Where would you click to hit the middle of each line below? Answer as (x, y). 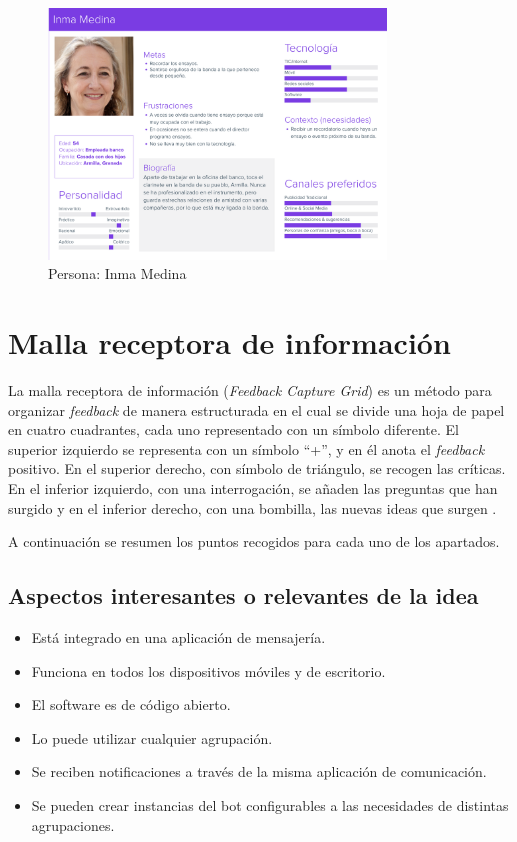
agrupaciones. (73, 824)
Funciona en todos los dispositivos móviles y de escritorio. (208, 670)
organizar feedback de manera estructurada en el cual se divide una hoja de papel (256, 409)
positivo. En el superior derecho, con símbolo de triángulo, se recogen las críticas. (257, 468)
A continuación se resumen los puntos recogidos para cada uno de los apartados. (254, 541)
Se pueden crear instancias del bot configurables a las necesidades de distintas (270, 804)
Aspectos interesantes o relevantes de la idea (243, 595)
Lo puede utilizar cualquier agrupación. (152, 737)
